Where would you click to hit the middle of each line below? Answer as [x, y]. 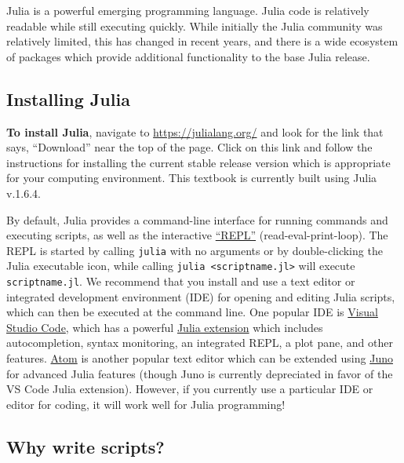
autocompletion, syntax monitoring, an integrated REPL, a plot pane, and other [200, 343]
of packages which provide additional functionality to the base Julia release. [188, 56]
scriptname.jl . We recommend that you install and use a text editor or [181, 281]
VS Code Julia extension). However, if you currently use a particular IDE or [190, 389]
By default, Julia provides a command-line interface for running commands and [197, 219]
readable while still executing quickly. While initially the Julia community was [195, 26]
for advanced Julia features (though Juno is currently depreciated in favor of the [200, 373]
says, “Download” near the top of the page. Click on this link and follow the [189, 147]
